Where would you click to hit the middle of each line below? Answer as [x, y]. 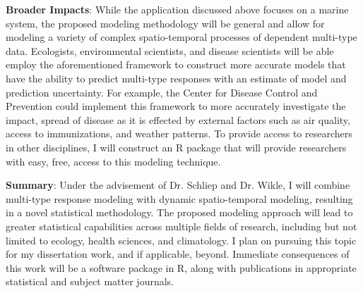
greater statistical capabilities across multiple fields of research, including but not [181, 226]
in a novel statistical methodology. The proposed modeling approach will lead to [179, 212]
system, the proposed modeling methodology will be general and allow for [165, 23]
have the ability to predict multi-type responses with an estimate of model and [176, 78]
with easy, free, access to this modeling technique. [113, 161]
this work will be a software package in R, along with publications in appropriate [181, 267]
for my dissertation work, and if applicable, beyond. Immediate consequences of [178, 254]
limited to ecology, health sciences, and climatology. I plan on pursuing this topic [181, 240]
